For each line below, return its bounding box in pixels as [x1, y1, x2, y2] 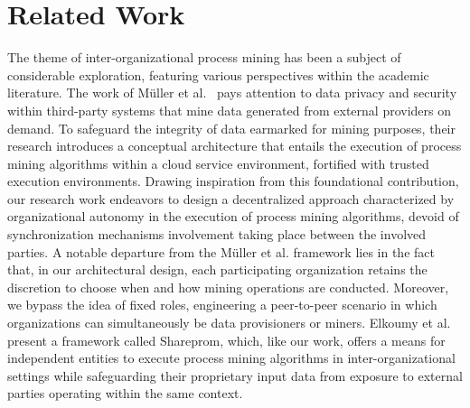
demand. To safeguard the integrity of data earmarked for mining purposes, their [7, 118, 456, 137]
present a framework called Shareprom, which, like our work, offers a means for [7, 330, 446, 349]
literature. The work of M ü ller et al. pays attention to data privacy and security [7, 83, 457, 102]
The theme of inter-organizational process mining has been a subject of [7, 48, 401, 67]
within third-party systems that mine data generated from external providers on [7, 100, 451, 119]
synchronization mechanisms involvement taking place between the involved [7, 225, 427, 244]
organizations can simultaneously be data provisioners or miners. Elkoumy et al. [7, 313, 451, 332]
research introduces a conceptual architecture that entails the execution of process [7, 136, 462, 155]
